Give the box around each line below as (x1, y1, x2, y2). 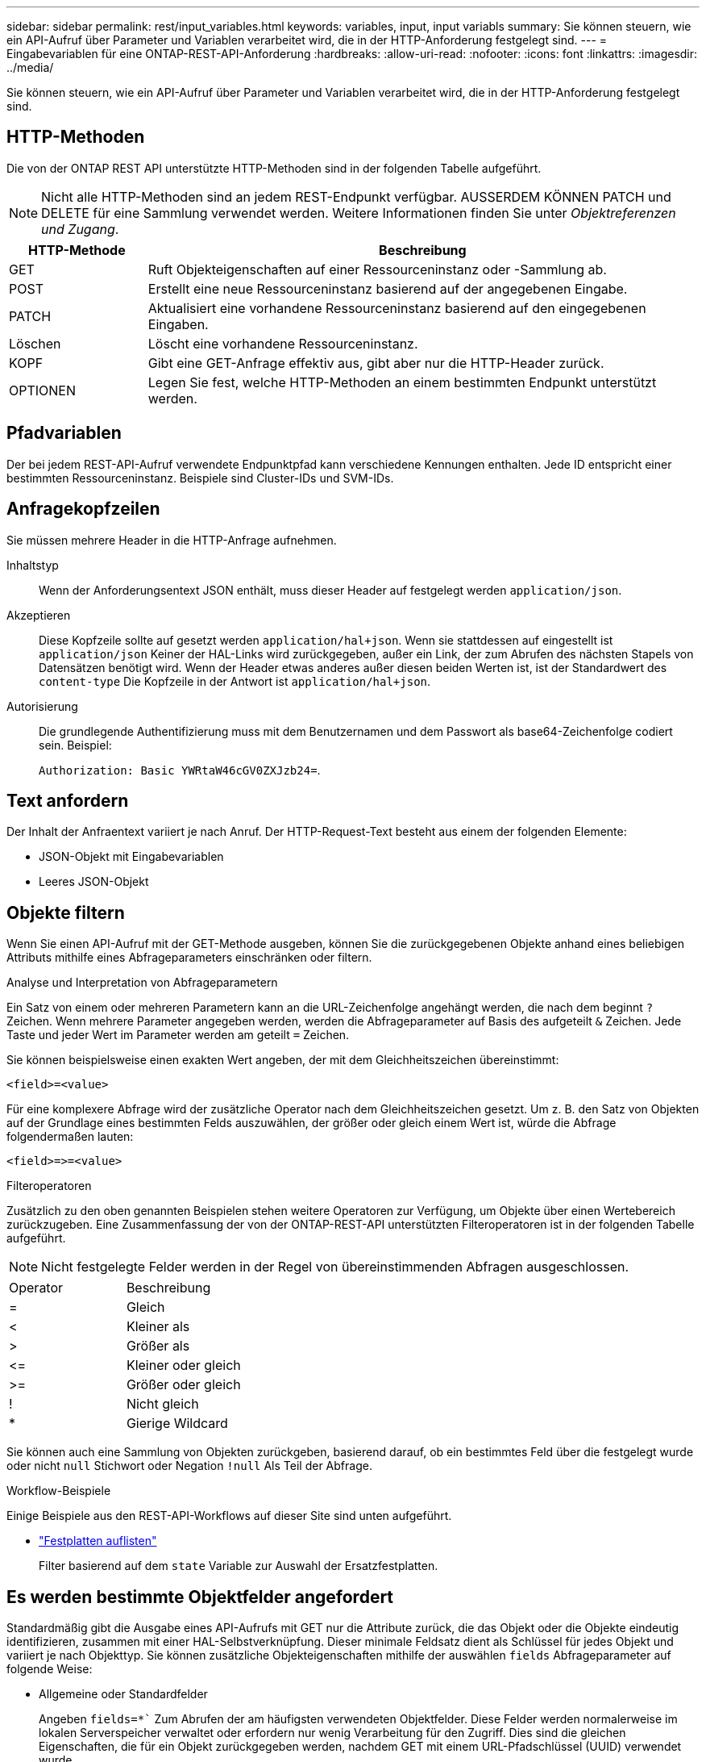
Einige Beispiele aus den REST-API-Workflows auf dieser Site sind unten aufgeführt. (6, 1509, 452, 1523)
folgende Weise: (6, 1662, 93, 1676)
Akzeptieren (6, 608, 71, 622)
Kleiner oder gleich (126, 1357, 241, 1374)
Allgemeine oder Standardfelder (39, 1687, 208, 1701)
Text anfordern (6, 790, 129, 811)
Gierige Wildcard (126, 1415, 228, 1432)
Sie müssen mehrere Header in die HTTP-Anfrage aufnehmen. (6, 532, 337, 547)
